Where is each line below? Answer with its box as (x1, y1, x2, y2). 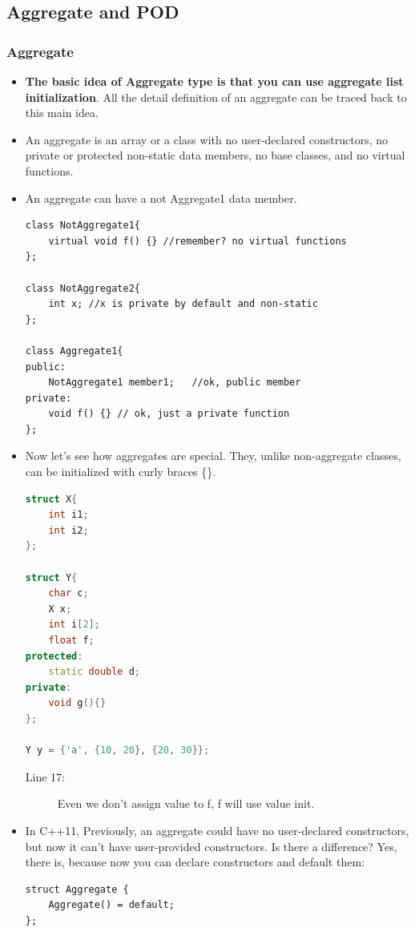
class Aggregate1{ (25, 345, 123, 357)
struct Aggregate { (25, 883, 129, 895)
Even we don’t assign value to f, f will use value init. (57, 795, 315, 812)
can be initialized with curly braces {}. (25, 463, 216, 480)
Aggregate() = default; (48, 899, 175, 911)
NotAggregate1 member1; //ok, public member (48, 377, 301, 389)
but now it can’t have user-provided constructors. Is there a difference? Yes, (25, 837, 397, 854)
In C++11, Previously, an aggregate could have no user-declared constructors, (25, 821, 409, 838)
